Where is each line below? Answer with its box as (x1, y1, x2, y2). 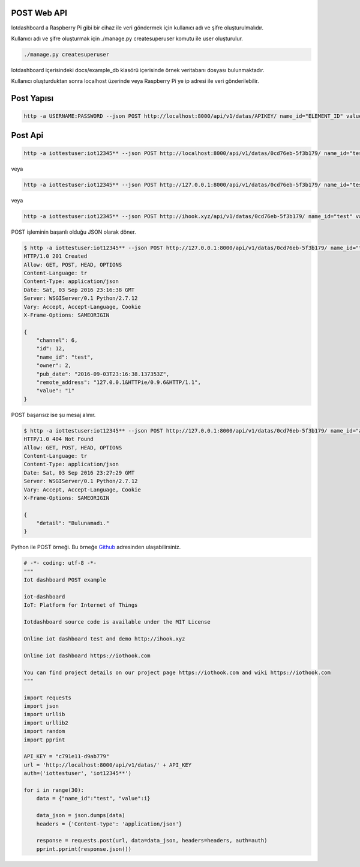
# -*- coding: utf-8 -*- (23, 559, 97, 567)
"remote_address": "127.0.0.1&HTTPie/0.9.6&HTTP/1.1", (36, 379, 201, 386)
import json (23, 703, 59, 710)
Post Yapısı (11, 93, 54, 103)
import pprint (23, 736, 65, 743)
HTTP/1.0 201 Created (23, 253, 88, 260)
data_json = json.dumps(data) (36, 812, 125, 819)
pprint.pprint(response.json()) (36, 845, 132, 853)
